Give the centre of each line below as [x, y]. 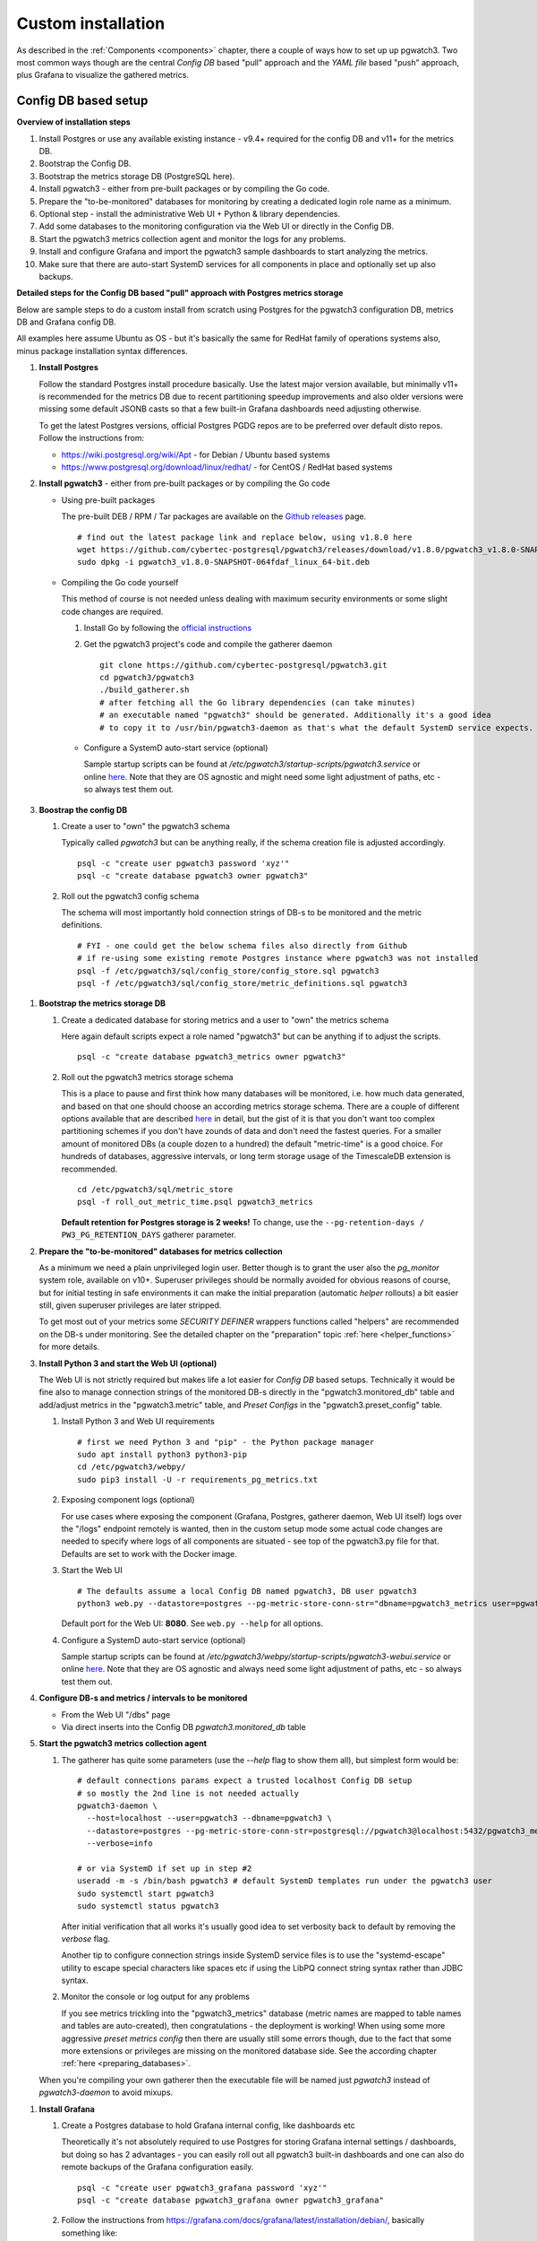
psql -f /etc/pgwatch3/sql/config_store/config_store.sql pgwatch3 [228, 971]
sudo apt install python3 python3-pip [162, 1454]
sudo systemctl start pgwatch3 [146, 1893]
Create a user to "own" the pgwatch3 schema [145, 826]
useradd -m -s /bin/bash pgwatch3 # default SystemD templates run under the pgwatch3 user [285, 1881]
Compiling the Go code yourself [120, 582]
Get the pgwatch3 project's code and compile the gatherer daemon [208, 645]
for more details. [69, 1347]
